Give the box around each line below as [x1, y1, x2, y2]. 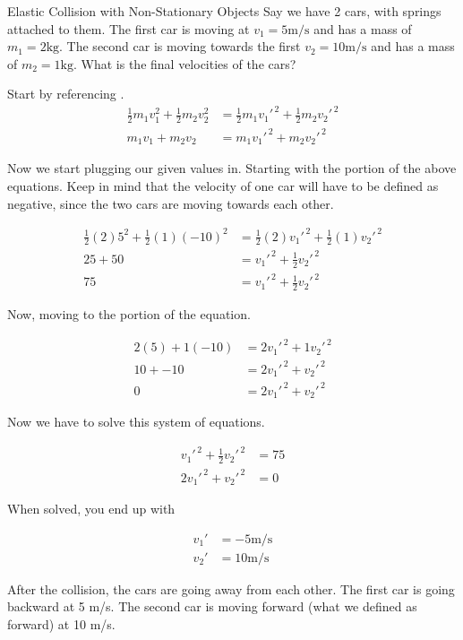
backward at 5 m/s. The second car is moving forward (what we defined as [7, 597, 417, 616]
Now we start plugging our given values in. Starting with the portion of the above [7, 159, 457, 177]
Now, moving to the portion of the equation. [7, 305, 251, 324]
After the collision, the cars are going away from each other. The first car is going [7, 579, 455, 598]
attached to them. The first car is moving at [7, 19, 250, 38]
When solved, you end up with [7, 499, 176, 518]
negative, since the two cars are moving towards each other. [7, 194, 334, 212]
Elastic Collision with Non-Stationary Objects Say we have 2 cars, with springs [7, 2, 442, 20]
